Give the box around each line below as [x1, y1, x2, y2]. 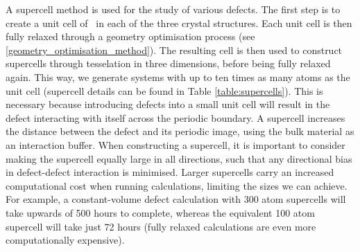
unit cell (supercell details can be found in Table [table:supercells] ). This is [6, 83, 323, 98]
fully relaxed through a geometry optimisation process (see [6, 29, 255, 44]
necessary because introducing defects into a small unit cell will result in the [6, 97, 330, 111]
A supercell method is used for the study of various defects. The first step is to [6, 2, 341, 16]
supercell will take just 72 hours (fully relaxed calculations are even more [6, 219, 316, 233]
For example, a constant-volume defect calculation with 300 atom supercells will [6, 192, 346, 206]
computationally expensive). [6, 233, 125, 247]
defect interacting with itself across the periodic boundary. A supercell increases [6, 110, 345, 125]
